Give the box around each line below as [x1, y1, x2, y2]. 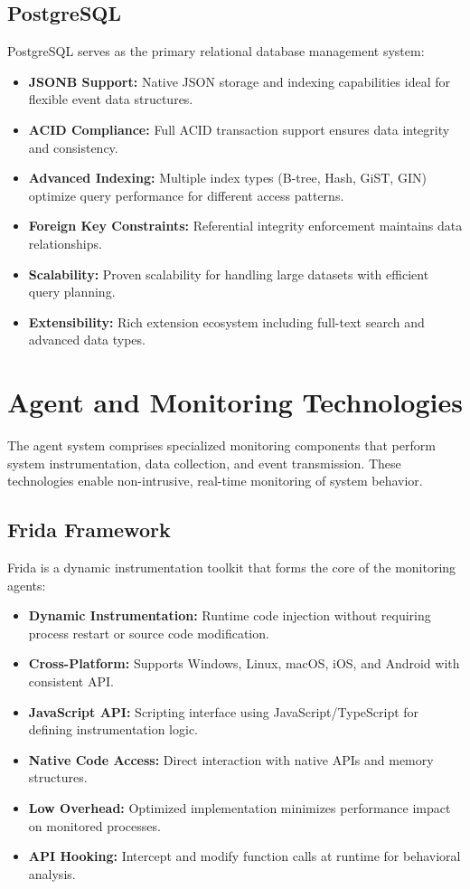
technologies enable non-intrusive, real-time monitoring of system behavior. [7, 471, 423, 490]
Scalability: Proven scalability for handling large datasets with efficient [28, 264, 429, 283]
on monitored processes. [28, 816, 161, 835]
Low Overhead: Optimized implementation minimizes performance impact [28, 798, 451, 817]
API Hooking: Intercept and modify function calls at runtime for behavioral [28, 846, 461, 865]
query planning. [28, 282, 116, 301]
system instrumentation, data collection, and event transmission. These [7, 453, 401, 472]
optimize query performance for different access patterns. [28, 185, 344, 204]
